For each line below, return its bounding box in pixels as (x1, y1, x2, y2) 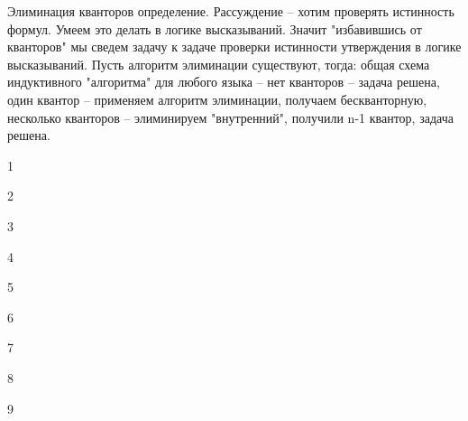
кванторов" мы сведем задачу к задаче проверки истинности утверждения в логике (7, 37, 462, 56)
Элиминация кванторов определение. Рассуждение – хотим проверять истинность (7, 2, 454, 20)
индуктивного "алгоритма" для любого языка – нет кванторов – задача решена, (7, 72, 440, 91)
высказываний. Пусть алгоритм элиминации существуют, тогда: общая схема (7, 54, 430, 73)
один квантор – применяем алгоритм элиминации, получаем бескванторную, (7, 89, 427, 108)
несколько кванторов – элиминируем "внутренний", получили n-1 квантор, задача (7, 108, 454, 126)
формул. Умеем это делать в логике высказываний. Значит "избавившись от (7, 19, 422, 38)
